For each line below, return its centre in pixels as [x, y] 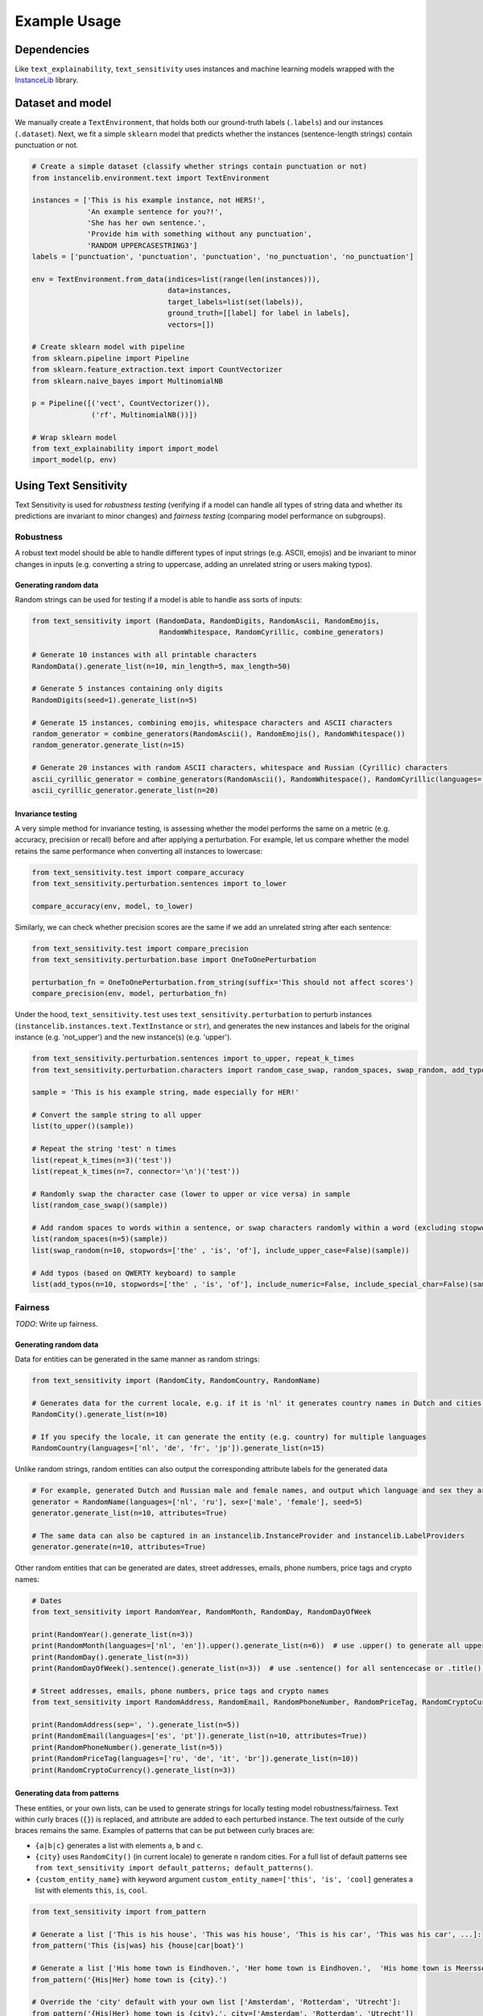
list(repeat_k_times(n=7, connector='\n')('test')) [136, 1172]
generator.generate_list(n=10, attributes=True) [130, 1513]
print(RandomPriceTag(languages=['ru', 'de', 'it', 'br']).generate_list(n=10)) [195, 1759]
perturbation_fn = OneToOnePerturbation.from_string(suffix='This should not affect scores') [223, 983]
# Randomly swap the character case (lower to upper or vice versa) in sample [191, 1194]
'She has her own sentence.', [147, 223]
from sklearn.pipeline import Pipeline [110, 358]
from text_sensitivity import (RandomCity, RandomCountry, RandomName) [176, 1381]
